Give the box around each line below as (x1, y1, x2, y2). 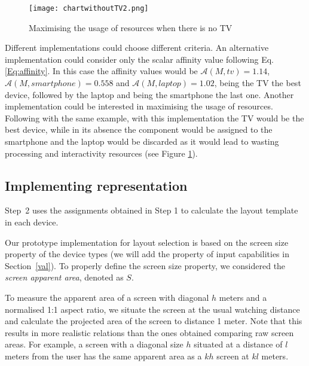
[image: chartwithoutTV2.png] (29, 4, 149, 13)
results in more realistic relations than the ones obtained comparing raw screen (5, 326, 294, 338)
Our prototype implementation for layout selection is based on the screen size (5, 236, 289, 248)
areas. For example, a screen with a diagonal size (5, 338, 183, 350)
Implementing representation (5, 176, 188, 194)
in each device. (5, 215, 59, 228)
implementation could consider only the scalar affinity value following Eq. (5, 53, 274, 65)
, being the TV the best (214, 77, 301, 89)
